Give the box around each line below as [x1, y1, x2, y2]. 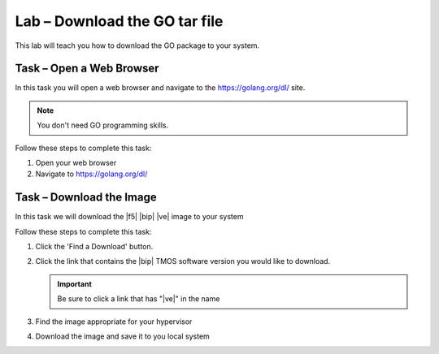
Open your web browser [35, 158, 117, 168]
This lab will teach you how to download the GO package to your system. [15, 41, 260, 50]
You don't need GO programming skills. [37, 120, 169, 130]
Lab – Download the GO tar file [15, 12, 224, 30]
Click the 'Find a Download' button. [35, 242, 154, 252]
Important [57, 278, 93, 288]
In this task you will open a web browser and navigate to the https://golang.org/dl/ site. [15, 83, 306, 93]
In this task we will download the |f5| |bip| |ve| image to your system [15, 212, 244, 222]
